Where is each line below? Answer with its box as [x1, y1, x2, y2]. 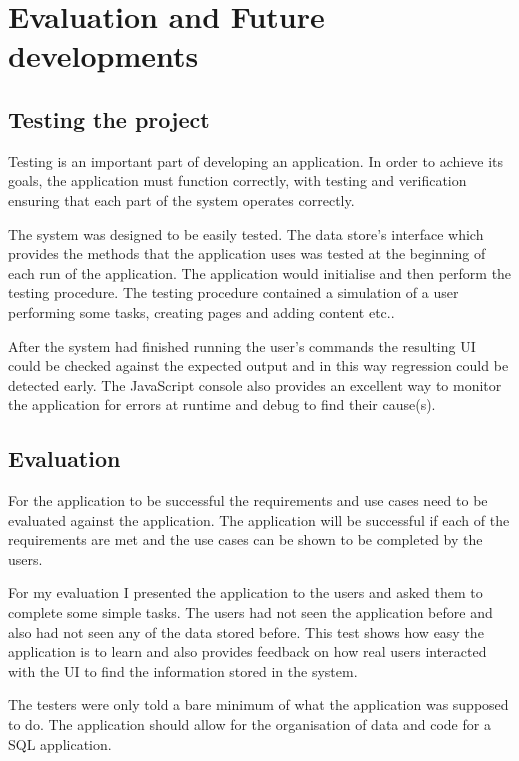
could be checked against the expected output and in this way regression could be [8, 355, 509, 376]
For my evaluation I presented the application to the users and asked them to [8, 582, 483, 603]
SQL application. [8, 733, 112, 754]
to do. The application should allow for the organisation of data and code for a [8, 714, 491, 735]
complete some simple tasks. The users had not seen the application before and [8, 602, 493, 623]
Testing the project [8, 103, 210, 134]
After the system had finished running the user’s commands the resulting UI [8, 335, 476, 356]
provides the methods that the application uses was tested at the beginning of [8, 243, 486, 264]
